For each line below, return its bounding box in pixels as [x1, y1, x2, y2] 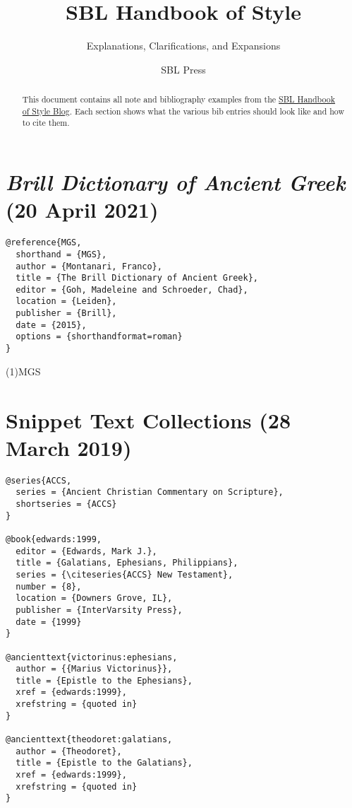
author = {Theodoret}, [16, 746, 122, 756]
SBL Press [161, 62, 206, 76]
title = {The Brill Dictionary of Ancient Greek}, [16, 273, 258, 283]
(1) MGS [6, 363, 41, 378]
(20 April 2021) [6, 195, 159, 224]
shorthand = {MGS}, [16, 249, 107, 259]
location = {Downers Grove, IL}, [16, 593, 173, 604]
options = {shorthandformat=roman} [16, 332, 183, 342]
